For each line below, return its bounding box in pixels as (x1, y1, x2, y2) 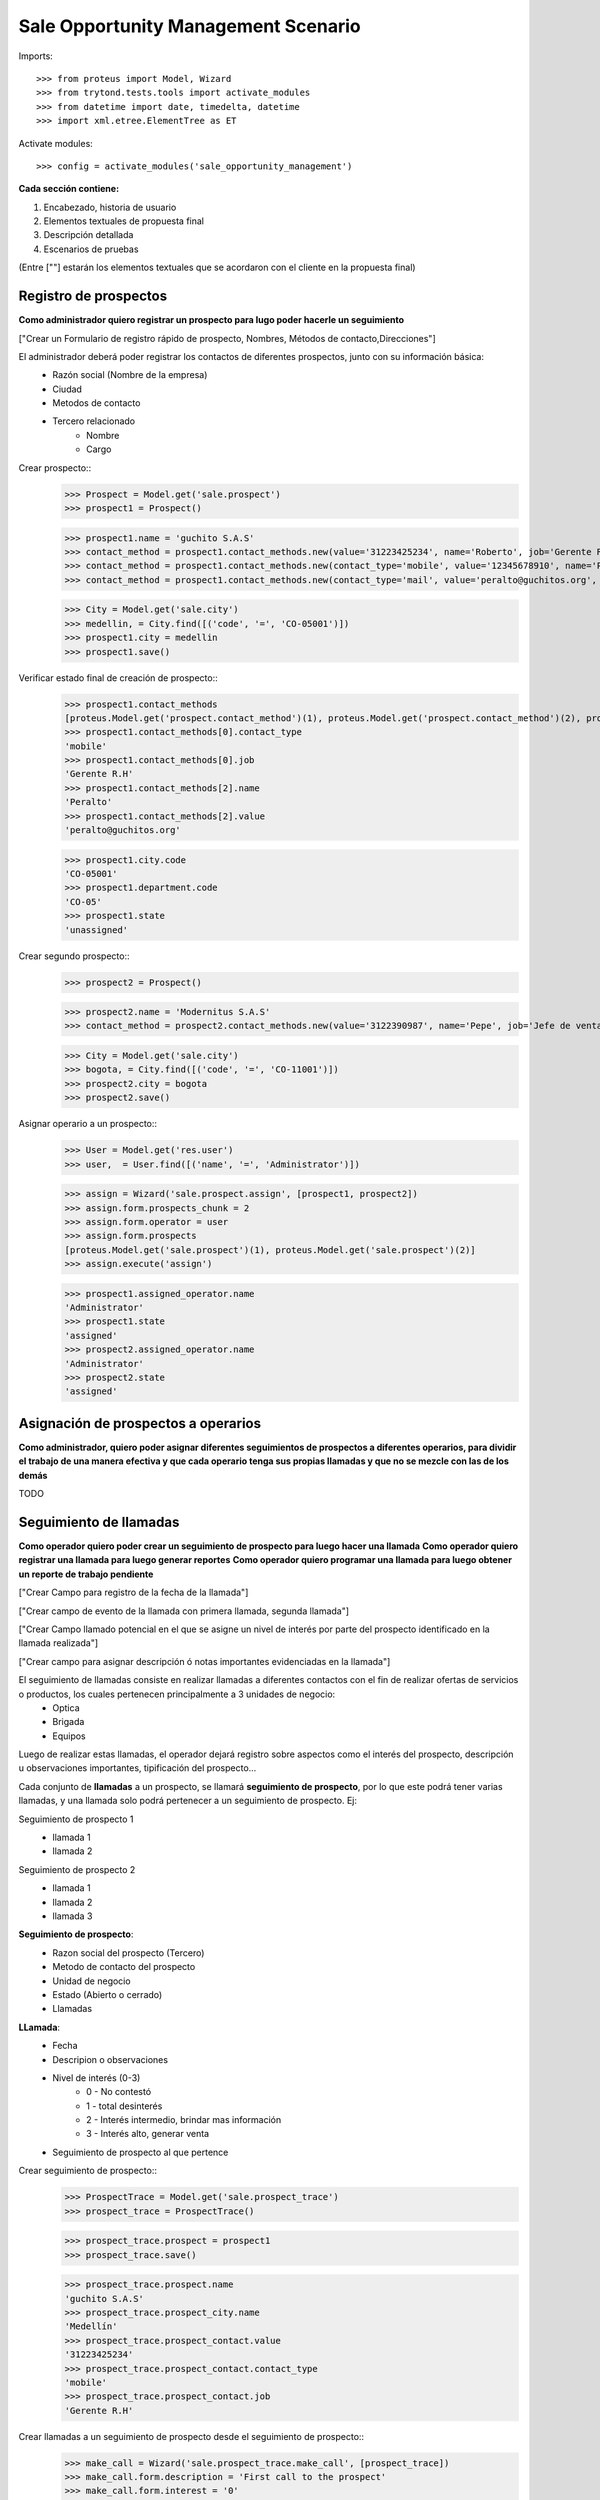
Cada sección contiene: (18, 183, 120, 195)
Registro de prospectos (18, 288, 168, 305)
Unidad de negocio (52, 1975, 131, 1987)
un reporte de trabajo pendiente (18, 1568, 154, 1580)
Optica (52, 1701, 80, 1714)
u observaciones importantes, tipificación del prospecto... (18, 1762, 257, 1774)
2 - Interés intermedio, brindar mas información (86, 2114, 282, 2126)
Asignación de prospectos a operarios (18, 1415, 262, 1432)
